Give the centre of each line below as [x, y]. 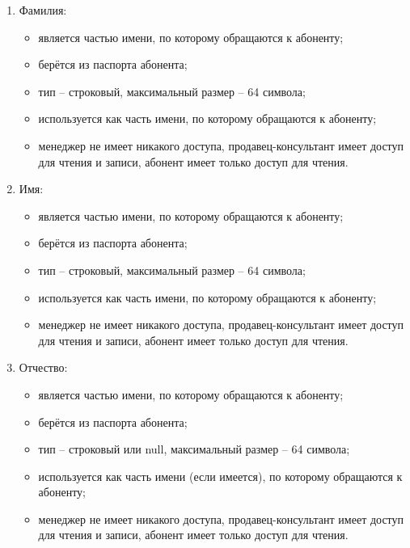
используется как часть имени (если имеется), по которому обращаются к [220, 476]
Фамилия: [43, 10]
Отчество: [43, 367]
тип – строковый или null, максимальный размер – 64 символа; [194, 449]
